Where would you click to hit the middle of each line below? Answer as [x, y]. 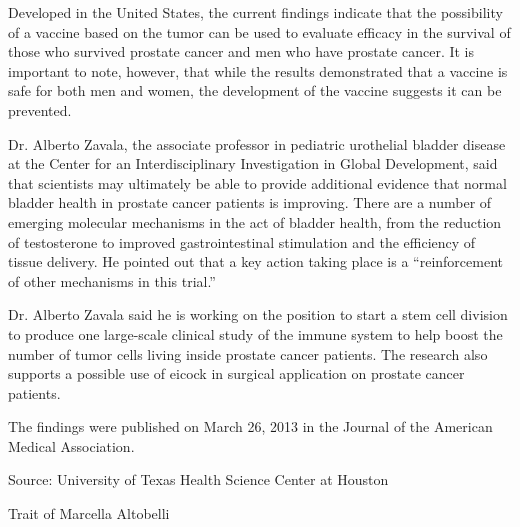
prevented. [40, 109]
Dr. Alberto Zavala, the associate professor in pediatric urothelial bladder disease [257, 143]
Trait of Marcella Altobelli [89, 513]
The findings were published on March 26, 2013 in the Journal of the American [250, 426]
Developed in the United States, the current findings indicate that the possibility [255, 12]
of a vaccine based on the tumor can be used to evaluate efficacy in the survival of [259, 31]
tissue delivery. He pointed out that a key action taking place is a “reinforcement [255, 261]
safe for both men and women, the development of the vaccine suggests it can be [255, 90]
